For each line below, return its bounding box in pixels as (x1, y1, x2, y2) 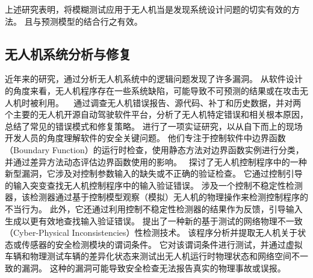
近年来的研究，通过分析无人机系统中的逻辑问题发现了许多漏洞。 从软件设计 (5, 72, 303, 85)
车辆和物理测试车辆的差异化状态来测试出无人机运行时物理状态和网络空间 (5, 250, 291, 262)
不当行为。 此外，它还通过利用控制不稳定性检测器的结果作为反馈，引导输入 (5, 202, 303, 215)
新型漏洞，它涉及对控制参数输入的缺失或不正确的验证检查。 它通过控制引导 (5, 167, 303, 180)
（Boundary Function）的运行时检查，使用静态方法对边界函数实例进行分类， (5, 143, 304, 156)
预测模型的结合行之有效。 (41, 14, 143, 27)
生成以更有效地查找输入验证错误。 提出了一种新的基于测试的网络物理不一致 (5, 214, 303, 227)
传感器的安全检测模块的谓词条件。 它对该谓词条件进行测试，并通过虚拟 (21, 238, 303, 250)
